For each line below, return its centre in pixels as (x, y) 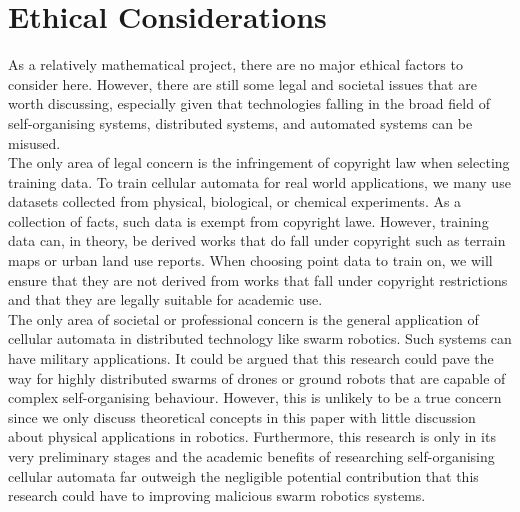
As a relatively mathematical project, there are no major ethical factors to (235, 64)
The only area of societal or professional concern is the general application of (243, 318)
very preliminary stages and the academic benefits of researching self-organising (251, 456)
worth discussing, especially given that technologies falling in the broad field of (249, 103)
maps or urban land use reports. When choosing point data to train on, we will (250, 260)
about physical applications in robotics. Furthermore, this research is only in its (252, 436)
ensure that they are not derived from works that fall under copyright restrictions (258, 279)
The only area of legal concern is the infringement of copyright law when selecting (259, 162)
